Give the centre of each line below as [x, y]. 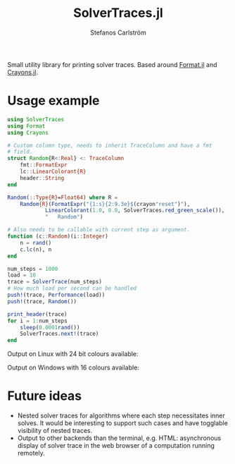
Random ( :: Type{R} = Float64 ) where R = [63, 197]
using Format [26, 126]
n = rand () [36, 243]
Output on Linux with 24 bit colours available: [73, 354]
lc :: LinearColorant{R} [53, 171]
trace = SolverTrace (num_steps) [55, 282]
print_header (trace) [38, 314]
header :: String [42, 178]
